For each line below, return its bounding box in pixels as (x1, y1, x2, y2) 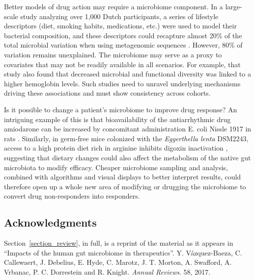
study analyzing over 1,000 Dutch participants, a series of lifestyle (20, 11, 219, 21)
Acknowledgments (4, 215, 97, 230)
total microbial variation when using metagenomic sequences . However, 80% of (4, 40, 243, 50)
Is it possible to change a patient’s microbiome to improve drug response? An (4, 104, 237, 114)
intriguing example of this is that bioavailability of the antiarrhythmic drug (4, 114, 231, 124)
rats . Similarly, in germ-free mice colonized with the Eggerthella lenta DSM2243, (4, 133, 249, 143)
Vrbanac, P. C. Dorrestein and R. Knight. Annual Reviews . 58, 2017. (4, 266, 211, 277)
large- (225, 1, 242, 11)
